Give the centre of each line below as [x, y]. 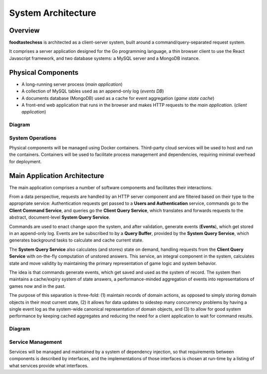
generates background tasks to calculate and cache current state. [76, 240]
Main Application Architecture [57, 176]
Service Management [36, 342]
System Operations [33, 138]
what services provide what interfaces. [49, 366]
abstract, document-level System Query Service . [60, 217]
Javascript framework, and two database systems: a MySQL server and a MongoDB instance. [105, 58]
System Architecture [53, 13]
